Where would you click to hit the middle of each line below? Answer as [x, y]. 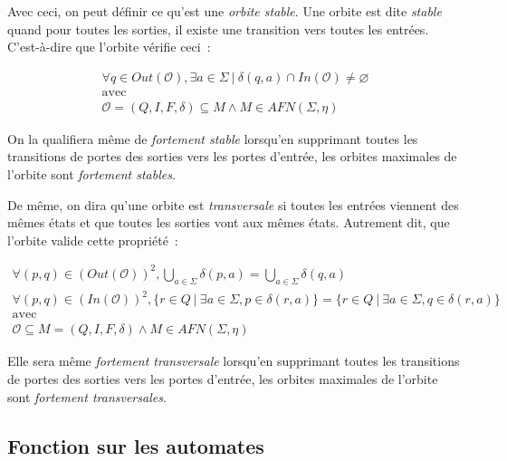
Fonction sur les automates [136, 445]
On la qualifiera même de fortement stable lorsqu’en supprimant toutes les [213, 138]
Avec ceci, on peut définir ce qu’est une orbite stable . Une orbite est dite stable [225, 11]
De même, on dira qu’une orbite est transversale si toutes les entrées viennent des [233, 204]
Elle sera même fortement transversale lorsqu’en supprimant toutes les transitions [234, 361]
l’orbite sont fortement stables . [91, 174]
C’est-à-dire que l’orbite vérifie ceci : [109, 47]
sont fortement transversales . [87, 396]
